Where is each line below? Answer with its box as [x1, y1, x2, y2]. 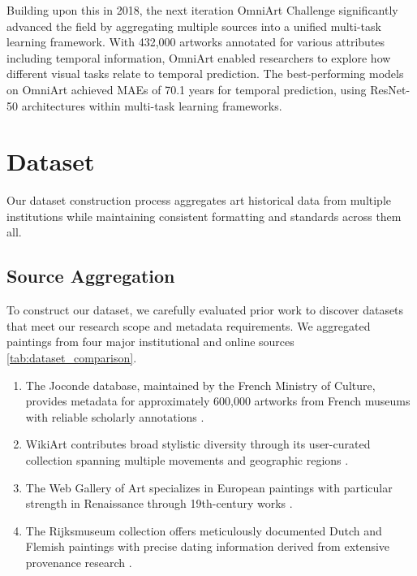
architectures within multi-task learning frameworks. [21, 97, 282, 114]
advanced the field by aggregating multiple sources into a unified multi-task [6, 17, 381, 34]
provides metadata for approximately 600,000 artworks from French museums [25, 392, 411, 409]
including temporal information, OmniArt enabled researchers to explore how [6, 49, 391, 66]
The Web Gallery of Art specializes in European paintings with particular [25, 479, 393, 496]
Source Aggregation [6, 263, 175, 288]
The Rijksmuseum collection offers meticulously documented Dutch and [25, 522, 382, 539]
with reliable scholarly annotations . [25, 408, 204, 425]
